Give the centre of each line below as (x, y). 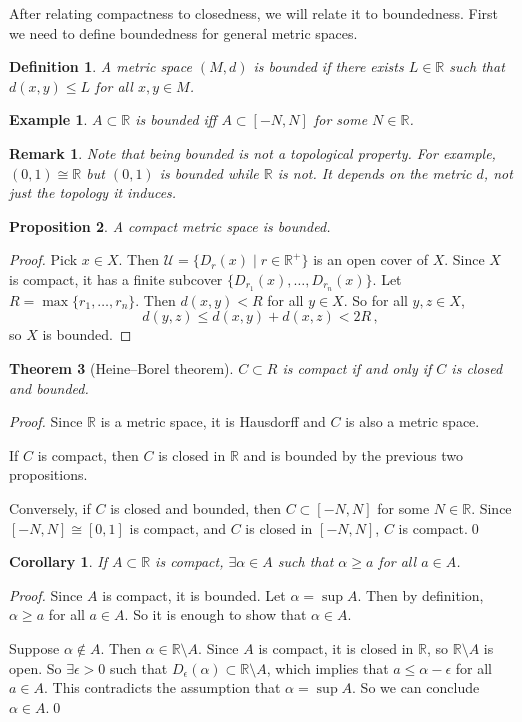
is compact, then (88, 454)
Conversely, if (50, 507)
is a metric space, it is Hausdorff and (213, 421)
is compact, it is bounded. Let (194, 594)
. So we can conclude (416, 687)
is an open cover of (370, 259)
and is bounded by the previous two (353, 454)
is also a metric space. (412, 421)
